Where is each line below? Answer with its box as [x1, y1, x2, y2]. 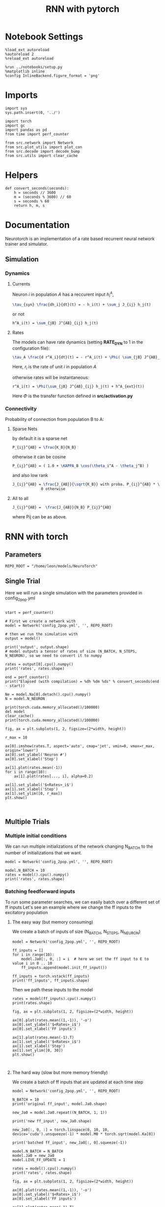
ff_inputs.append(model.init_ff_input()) [21, 965, 107, 970]
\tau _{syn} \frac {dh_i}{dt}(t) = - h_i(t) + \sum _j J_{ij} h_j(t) [12, 302, 151, 307]
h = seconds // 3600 [14, 190, 56, 195]
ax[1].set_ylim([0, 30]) [12, 1048, 63, 1053]
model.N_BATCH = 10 [5, 868, 45, 873]
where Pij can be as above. [12, 513, 67, 520]
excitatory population [5, 910, 48, 916]
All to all [12, 495, 28, 501]
